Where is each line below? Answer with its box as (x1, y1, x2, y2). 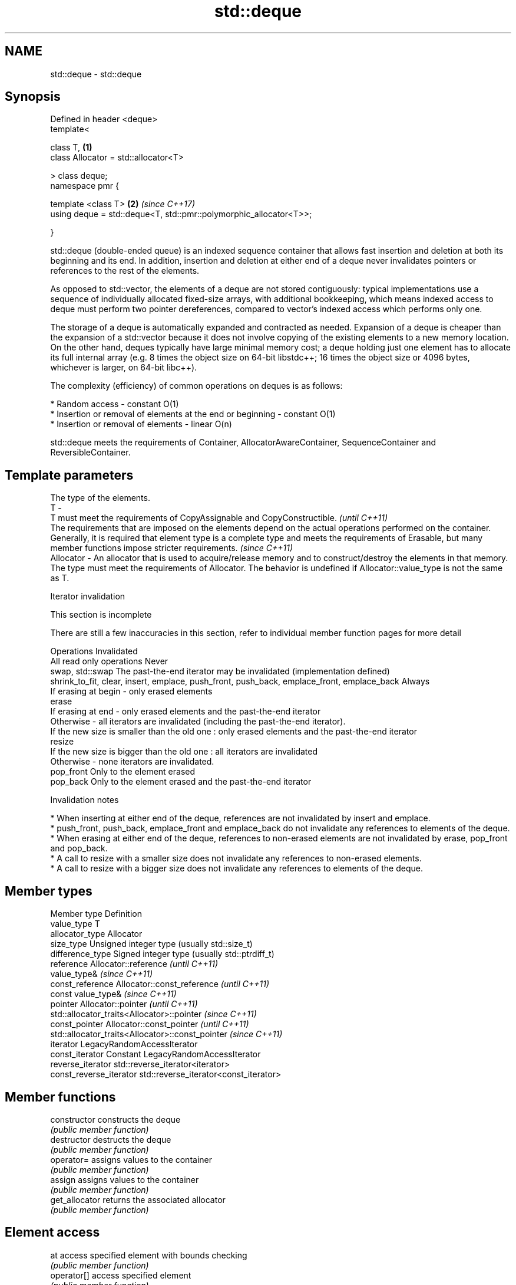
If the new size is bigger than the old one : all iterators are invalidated (50, 746, 318, 757)
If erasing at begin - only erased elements (50, 686, 213, 697)
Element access (5, 1225, 100, 1240)
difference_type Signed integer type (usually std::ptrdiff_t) (50, 949, 274, 959)
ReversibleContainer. (50, 447, 131, 458)
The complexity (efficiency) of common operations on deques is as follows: (50, 381, 343, 391)
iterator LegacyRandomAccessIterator (50, 1039, 198, 1050)
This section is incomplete (50, 609, 152, 620)
